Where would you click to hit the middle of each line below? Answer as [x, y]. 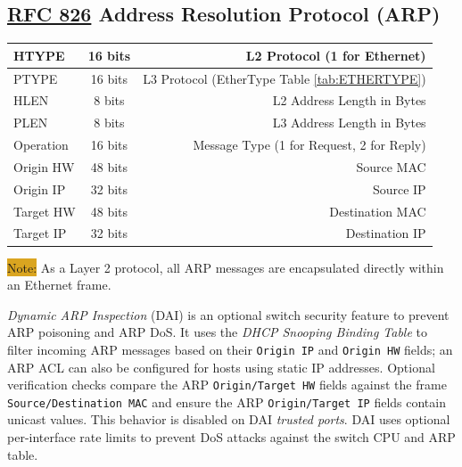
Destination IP [386, 233]
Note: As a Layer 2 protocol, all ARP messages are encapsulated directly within [226, 267]
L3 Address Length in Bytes [349, 123]
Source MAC [391, 166]
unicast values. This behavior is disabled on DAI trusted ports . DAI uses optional [229, 419]
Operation [41, 145]
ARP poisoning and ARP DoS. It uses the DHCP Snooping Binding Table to [218, 332]
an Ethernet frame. [59, 285]
